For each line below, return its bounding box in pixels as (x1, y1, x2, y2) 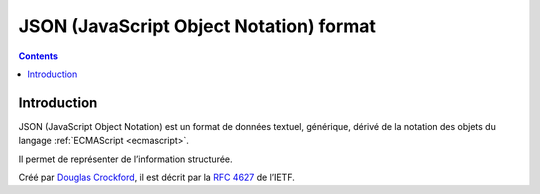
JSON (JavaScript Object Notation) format (18, 15, 377, 37)
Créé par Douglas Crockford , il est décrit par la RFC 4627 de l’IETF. (18, 171, 295, 184)
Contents (18, 50, 59, 62)
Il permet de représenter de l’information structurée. (18, 153, 234, 165)
